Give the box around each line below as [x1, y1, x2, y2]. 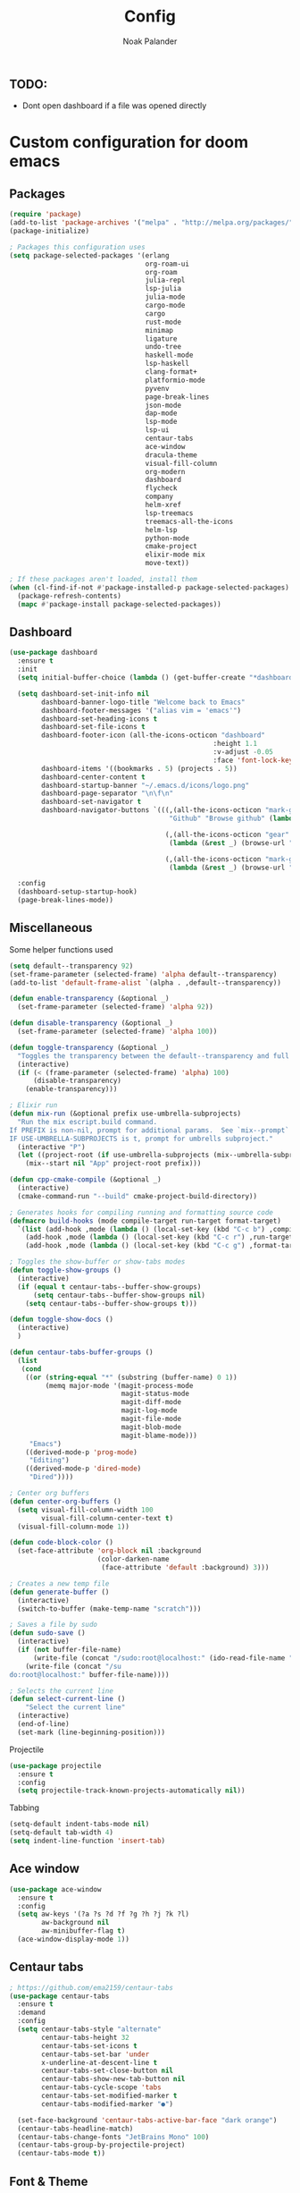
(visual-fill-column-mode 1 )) [17, 1522, 129, 1531]
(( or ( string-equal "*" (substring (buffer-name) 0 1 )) [25, 1373, 238, 1382]
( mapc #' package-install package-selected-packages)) [17, 599, 221, 609]
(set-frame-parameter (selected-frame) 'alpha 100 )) [17, 1027, 218, 1037]
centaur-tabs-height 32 [41, 2033, 129, 2042]
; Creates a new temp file [9, 1579, 110, 1588]
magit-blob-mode [121, 1422, 181, 1432]
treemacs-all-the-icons [145, 517, 234, 526]
